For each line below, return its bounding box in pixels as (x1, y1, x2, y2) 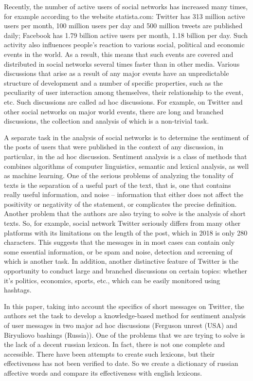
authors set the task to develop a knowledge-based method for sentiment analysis (4, 310, 246, 321)
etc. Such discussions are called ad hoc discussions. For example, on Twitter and (4, 96, 243, 107)
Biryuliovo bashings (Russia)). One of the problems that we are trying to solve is (4, 329, 245, 340)
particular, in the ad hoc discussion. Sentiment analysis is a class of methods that (4, 151, 247, 161)
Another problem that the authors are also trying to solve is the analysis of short (4, 208, 246, 218)
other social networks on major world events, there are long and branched (4, 106, 224, 116)
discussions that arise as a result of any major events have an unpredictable (4, 68, 229, 78)
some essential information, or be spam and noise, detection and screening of (4, 246, 233, 256)
